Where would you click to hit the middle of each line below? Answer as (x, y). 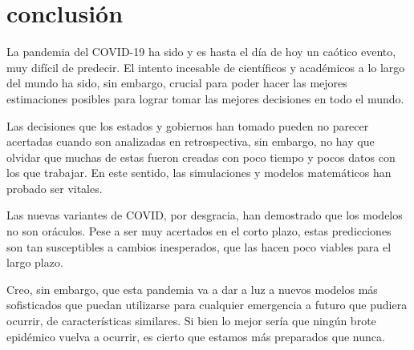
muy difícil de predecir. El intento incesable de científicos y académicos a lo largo (206, 67)
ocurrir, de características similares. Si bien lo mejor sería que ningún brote (191, 321)
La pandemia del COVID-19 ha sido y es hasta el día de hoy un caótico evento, (201, 52)
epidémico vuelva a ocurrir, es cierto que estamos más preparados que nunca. (196, 336)
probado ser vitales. (55, 188)
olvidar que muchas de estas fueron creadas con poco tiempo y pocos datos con (201, 157)
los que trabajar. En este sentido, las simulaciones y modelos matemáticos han (199, 173)
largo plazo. (35, 262)
